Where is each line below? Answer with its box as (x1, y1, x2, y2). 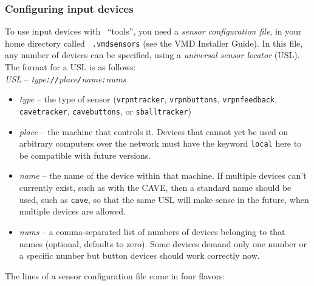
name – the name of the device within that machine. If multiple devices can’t (19, 169, 307, 182)
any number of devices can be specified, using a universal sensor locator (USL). (5, 48, 300, 61)
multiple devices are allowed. (19, 205, 126, 218)
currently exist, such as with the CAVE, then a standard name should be (19, 181, 292, 194)
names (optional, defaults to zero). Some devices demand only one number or (19, 237, 307, 250)
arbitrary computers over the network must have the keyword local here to (19, 137, 302, 150)
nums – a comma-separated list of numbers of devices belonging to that (19, 225, 285, 238)
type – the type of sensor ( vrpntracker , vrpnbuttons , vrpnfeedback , (19, 93, 278, 105)
